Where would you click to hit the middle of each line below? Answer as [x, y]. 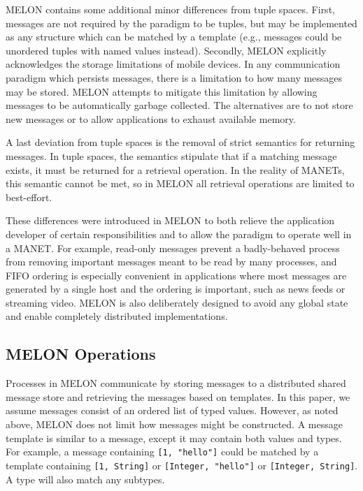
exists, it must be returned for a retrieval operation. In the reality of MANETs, [175, 169]
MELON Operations [81, 354]
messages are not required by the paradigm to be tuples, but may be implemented [181, 23]
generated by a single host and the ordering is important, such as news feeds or [176, 289]
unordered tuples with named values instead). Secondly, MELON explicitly [166, 50]
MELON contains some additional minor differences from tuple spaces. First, [170, 9]
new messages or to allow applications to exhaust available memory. [151, 118]
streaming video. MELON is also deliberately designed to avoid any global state [177, 302]
